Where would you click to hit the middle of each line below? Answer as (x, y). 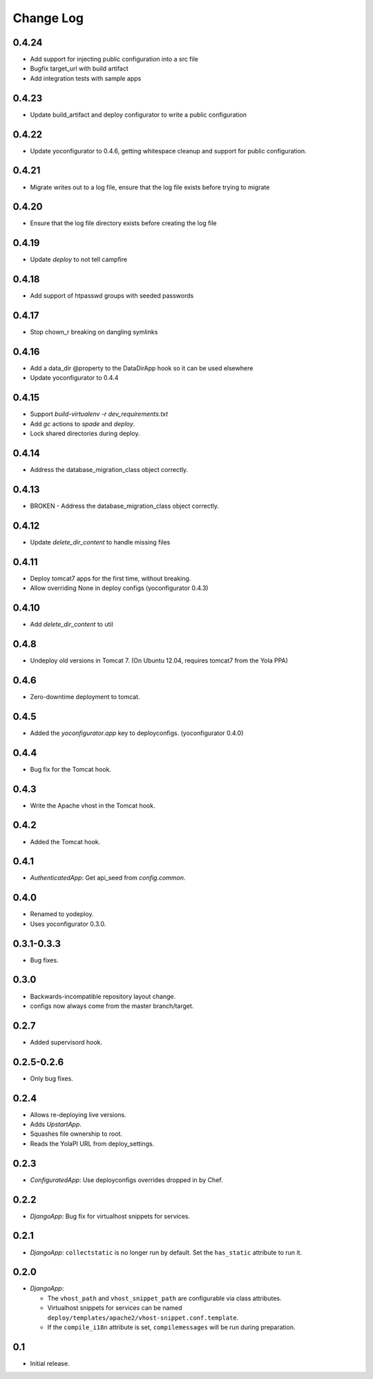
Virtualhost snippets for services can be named (115, 1308)
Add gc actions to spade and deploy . (83, 424)
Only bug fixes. (52, 1078)
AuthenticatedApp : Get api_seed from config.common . (108, 878)
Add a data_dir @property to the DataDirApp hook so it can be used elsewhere (142, 368)
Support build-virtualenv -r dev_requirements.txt (99, 414)
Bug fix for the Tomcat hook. (71, 769)
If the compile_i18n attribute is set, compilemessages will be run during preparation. (171, 1327)
